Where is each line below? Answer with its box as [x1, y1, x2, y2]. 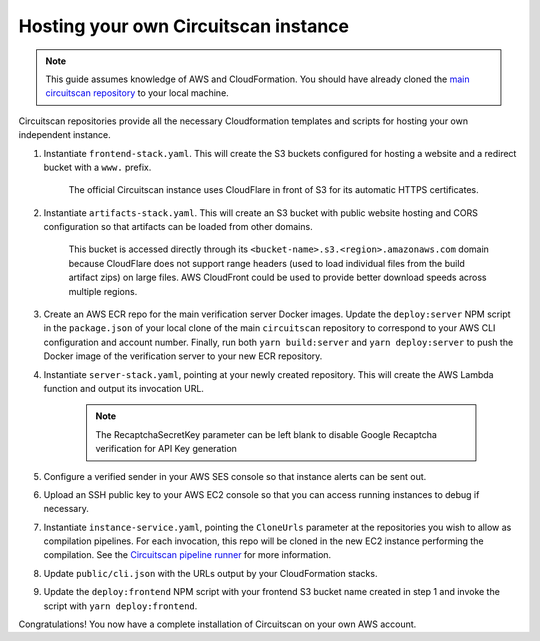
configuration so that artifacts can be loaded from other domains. [43, 221, 314, 233]
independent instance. [18, 129, 111, 141]
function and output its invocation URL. [43, 382, 205, 394]
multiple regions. [68, 285, 138, 297]
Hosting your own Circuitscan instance [18, 15, 350, 37]
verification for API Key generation [95, 443, 237, 455]
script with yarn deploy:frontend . [43, 600, 198, 612]
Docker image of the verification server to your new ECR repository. [43, 350, 323, 362]
